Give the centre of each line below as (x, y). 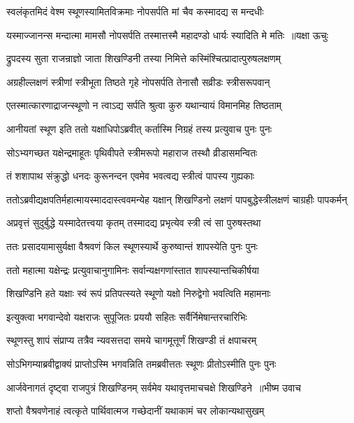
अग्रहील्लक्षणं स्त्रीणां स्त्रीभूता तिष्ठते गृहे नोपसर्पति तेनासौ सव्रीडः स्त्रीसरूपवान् (138, 81)
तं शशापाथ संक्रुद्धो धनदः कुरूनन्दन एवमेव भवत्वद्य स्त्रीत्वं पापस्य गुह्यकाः (131, 176)
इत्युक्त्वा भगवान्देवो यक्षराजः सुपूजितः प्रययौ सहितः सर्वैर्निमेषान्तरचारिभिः (127, 316)
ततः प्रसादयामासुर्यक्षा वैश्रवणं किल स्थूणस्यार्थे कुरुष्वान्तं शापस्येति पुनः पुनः (132, 246)
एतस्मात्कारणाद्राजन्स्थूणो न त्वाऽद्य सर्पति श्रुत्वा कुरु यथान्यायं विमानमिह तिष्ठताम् (144, 105)
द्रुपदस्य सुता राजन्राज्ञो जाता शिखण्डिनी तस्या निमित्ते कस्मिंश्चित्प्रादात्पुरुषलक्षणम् (144, 58)
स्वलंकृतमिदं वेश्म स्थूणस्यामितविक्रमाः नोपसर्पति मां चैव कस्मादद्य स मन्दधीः (135, 11)
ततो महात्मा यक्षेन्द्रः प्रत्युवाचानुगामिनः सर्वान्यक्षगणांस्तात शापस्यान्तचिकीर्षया (133, 270)
